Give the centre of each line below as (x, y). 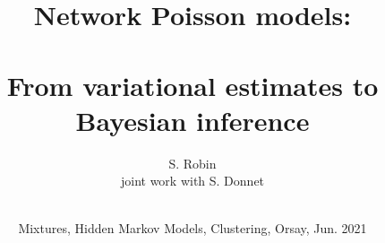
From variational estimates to (192, 85)
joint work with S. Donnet (192, 181)
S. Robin (192, 163)
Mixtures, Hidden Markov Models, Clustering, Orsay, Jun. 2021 (192, 228)
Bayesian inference (192, 120)
